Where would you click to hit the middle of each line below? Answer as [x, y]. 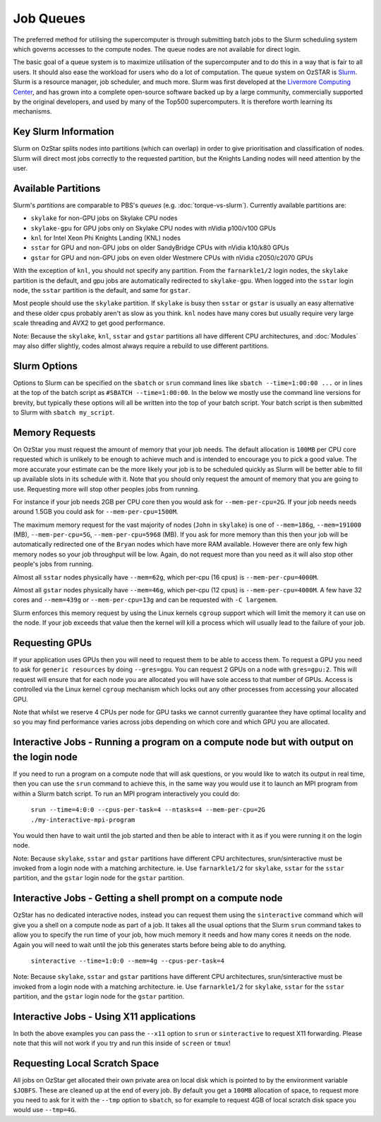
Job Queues [49, 18]
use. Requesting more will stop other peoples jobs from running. [107, 489]
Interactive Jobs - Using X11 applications [104, 1017]
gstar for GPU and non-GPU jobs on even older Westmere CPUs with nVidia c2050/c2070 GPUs [172, 257]
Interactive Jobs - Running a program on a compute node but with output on [183, 742]
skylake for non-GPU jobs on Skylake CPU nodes [104, 218]
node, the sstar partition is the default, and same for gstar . [102, 290]
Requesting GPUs [52, 643]
